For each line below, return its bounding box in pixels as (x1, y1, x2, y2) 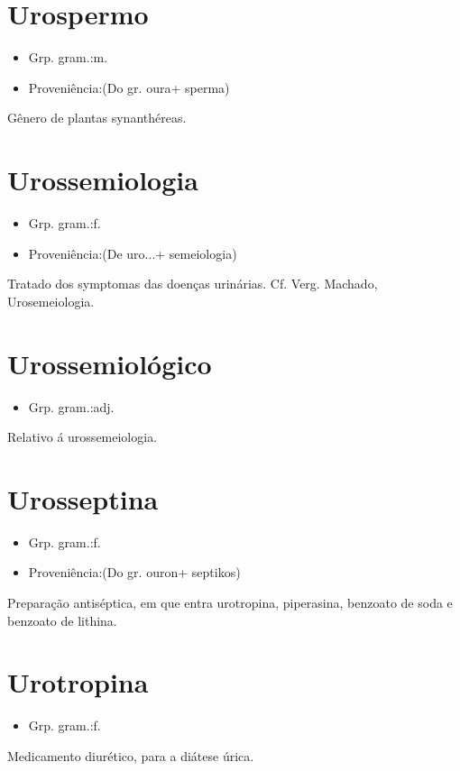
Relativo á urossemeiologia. (7, 427, 158, 446)
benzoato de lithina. (7, 610, 117, 629)
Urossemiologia (7, 161, 198, 198)
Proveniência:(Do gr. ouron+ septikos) (28, 563, 241, 582)
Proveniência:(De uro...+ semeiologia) (28, 243, 237, 262)
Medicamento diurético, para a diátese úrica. (7, 746, 254, 765)
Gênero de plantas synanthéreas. (7, 108, 187, 127)
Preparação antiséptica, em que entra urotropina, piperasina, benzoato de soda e (7, 593, 453, 612)
